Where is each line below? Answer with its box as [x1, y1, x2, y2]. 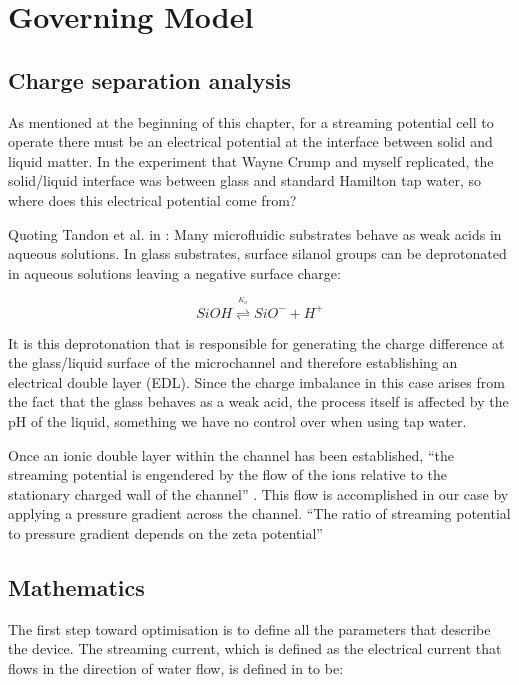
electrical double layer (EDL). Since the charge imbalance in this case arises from [8, 371, 505, 392]
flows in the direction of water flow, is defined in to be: [8, 658, 344, 678]
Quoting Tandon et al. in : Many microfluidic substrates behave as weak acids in [8, 223, 502, 244]
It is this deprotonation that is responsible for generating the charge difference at [8, 332, 505, 353]
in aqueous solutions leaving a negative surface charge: [8, 262, 341, 283]
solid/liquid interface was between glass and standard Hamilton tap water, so [8, 170, 482, 191]
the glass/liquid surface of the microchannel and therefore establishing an [8, 352, 458, 373]
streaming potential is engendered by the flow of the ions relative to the [8, 464, 447, 485]
